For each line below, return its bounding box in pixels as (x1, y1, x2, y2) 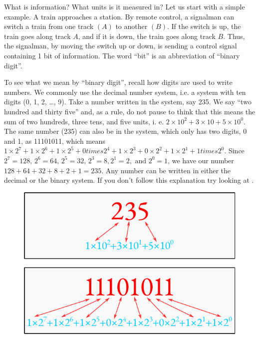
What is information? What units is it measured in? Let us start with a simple (4, 1, 245, 11)
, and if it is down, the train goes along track (78, 30, 216, 41)
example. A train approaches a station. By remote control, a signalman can (4, 11, 235, 21)
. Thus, (223, 30, 245, 41)
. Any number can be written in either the (101, 165, 231, 175)
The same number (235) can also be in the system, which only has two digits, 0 (4, 126, 247, 136)
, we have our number (168, 155, 234, 165)
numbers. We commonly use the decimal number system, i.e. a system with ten (4, 86, 246, 97)
